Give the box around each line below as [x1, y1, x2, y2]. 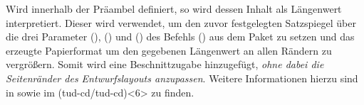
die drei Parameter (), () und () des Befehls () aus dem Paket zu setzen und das [6, 29, 355, 44]
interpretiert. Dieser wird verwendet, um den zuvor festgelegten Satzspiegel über [6, 15, 356, 30]
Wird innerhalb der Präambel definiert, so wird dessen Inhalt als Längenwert [6, 1, 342, 16]
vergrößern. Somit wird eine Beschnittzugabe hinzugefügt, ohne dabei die [6, 57, 324, 72]
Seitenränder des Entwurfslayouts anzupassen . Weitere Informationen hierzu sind [6, 70, 358, 85]
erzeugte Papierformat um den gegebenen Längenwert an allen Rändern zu [6, 43, 332, 57]
